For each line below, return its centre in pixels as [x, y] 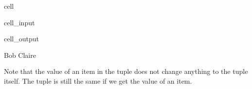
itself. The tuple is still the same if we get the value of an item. [98, 80]
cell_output [21, 39]
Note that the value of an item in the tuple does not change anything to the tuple [126, 71]
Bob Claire [20, 55]
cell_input [19, 22]
